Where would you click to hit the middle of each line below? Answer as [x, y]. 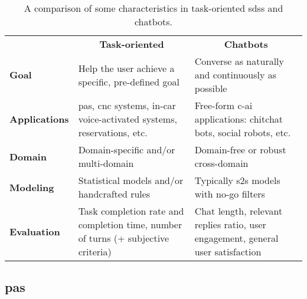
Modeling [32, 187]
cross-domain [221, 163]
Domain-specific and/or [127, 149]
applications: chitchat [239, 119]
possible [211, 88]
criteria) [95, 252]
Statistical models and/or [131, 180]
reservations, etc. [113, 132]
